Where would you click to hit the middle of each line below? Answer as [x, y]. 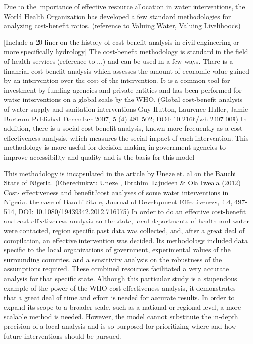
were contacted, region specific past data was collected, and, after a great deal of [124, 231]
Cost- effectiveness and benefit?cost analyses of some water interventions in [116, 192]
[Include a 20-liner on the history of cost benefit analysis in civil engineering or [122, 42]
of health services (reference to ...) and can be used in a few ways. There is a [118, 61]
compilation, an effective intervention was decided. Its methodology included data [126, 240]
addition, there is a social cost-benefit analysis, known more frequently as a [116, 128]
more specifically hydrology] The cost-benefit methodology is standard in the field [126, 51]
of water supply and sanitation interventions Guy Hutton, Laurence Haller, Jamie [126, 109]
